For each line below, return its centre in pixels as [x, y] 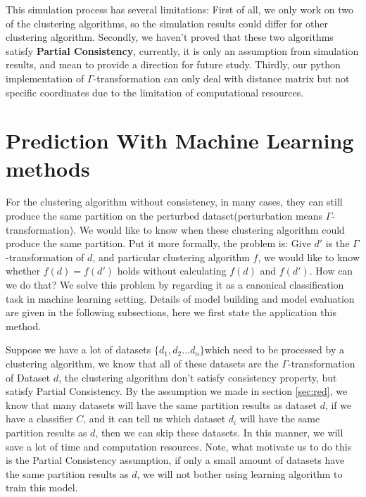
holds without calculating [172, 271]
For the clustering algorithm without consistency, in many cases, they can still [174, 202]
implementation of [45, 78]
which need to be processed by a [274, 350]
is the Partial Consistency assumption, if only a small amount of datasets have [175, 460]
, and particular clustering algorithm [171, 257]
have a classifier [39, 419]
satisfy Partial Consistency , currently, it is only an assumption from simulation [182, 50]
